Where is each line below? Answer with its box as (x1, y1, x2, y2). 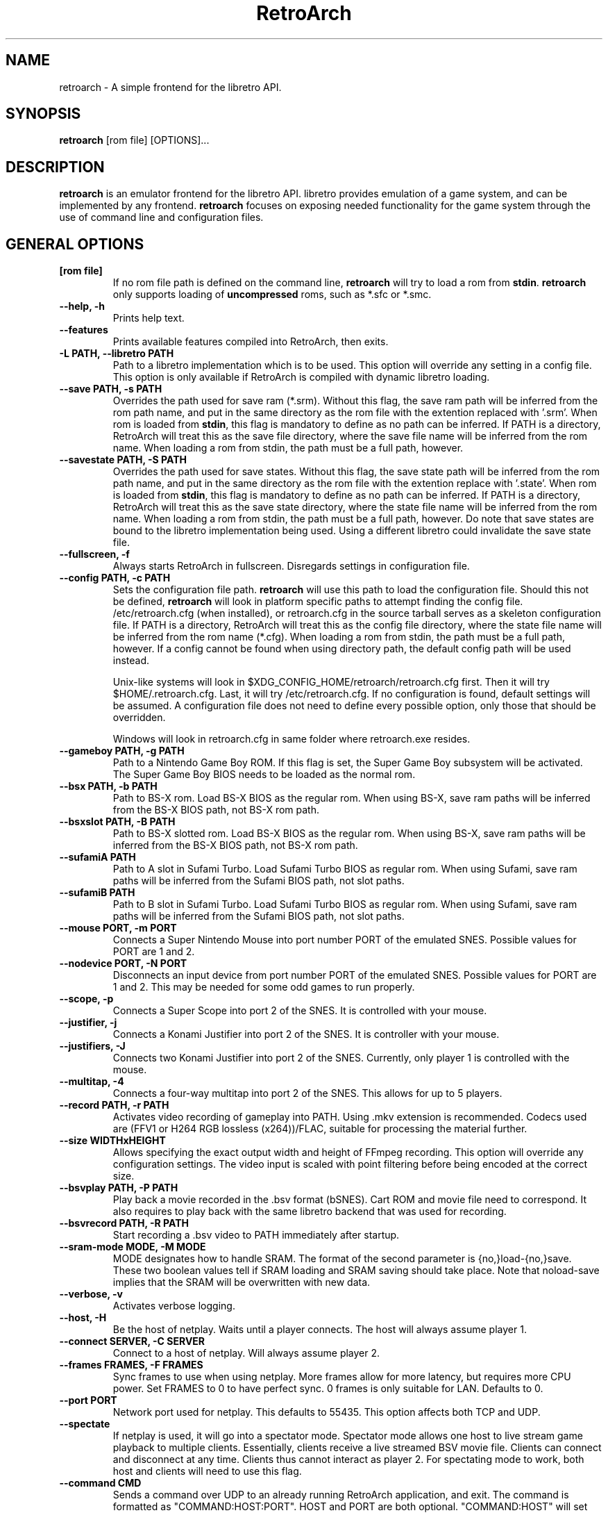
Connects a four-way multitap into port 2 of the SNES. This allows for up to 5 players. (112, 1087, 503, 1100)
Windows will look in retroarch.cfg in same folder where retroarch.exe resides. (112, 733, 471, 745)
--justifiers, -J (59, 1040, 126, 1052)
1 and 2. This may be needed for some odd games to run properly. (112, 981, 415, 993)
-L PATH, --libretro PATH (59, 347, 174, 360)
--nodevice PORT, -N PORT (59, 957, 187, 970)
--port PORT (59, 1394, 117, 1407)
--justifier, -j (59, 1016, 117, 1029)
